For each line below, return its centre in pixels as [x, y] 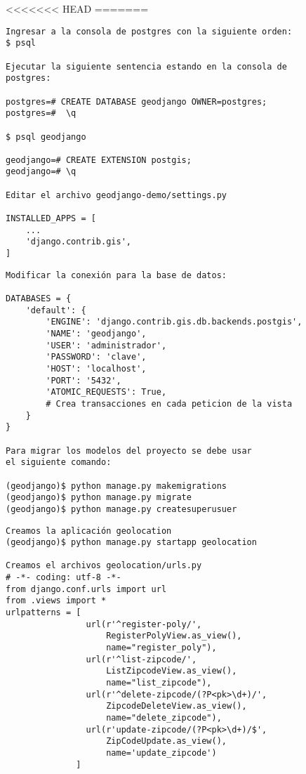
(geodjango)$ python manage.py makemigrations [116, 486]
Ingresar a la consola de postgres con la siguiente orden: [149, 31]
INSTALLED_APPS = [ [51, 219]
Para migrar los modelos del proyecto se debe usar [129, 451]
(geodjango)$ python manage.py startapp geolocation [131, 543]
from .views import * [56, 601]
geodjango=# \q [41, 172]
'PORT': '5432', [84, 380]
